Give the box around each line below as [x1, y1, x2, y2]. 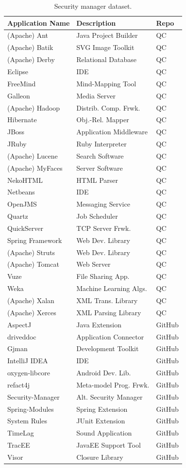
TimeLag [7, 428, 34, 438]
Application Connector [76, 331, 144, 341]
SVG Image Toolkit [76, 42, 135, 52]
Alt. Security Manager [76, 391, 143, 402]
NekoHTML [7, 175, 43, 185]
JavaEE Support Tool [76, 440, 141, 450]
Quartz [7, 211, 28, 221]
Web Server [76, 259, 111, 269]
